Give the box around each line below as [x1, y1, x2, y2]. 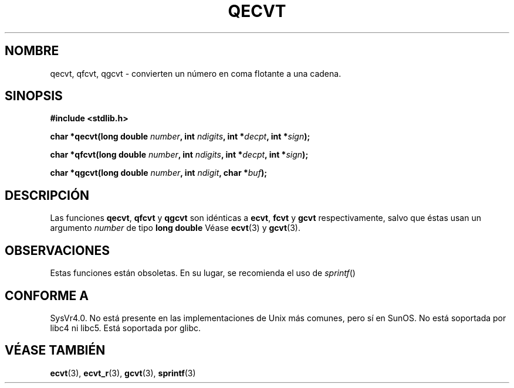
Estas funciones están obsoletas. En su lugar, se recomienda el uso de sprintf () [50, 268, 356, 278]
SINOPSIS [5, 89, 63, 104]
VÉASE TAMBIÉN [5, 343, 106, 358]
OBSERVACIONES [5, 243, 110, 258]
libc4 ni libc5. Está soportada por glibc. [50, 322, 201, 333]
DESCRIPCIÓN [5, 188, 90, 203]
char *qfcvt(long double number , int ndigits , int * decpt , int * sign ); [50, 149, 309, 160]
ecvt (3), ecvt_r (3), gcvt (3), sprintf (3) [50, 367, 196, 378]
